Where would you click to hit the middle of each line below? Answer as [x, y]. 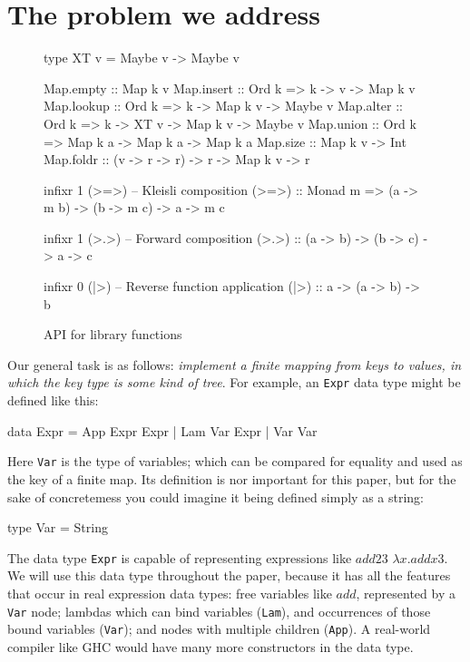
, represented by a [406, 593]
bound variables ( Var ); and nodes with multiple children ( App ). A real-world [219, 629]
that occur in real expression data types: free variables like [170, 593]
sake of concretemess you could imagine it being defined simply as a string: [216, 496]
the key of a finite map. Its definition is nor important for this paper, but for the [232, 478]
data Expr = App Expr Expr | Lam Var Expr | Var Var [162, 430]
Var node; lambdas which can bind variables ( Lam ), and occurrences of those [219, 611]
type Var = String [58, 527]
